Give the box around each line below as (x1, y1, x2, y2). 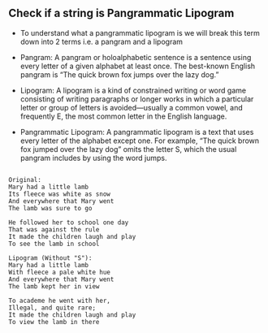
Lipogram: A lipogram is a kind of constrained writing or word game (19, 85, 246, 95)
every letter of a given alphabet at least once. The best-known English (19, 61, 256, 71)
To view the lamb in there (8, 318, 100, 326)
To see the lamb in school (8, 240, 100, 248)
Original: (8, 175, 42, 184)
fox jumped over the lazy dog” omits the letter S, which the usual (19, 144, 237, 154)
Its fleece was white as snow (8, 190, 111, 198)
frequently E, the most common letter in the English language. (19, 111, 227, 121)
